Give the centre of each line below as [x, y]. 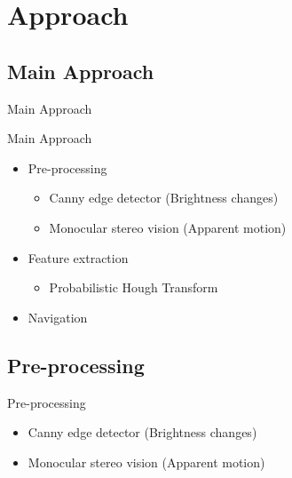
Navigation [58, 317]
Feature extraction [78, 257]
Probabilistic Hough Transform [134, 287]
